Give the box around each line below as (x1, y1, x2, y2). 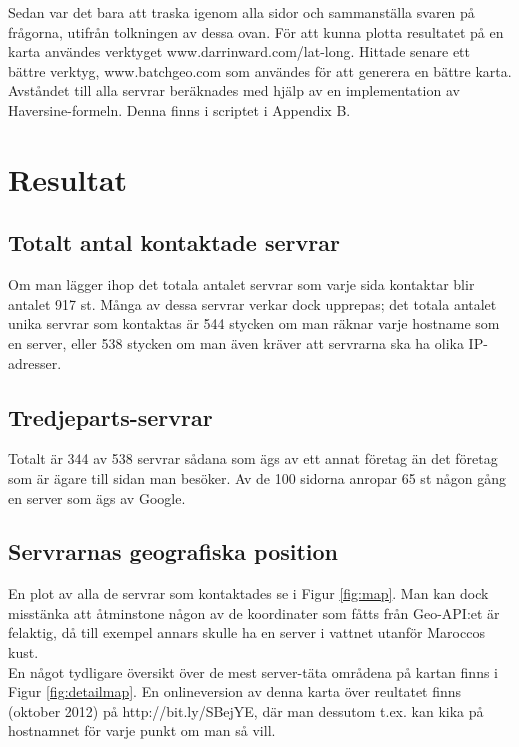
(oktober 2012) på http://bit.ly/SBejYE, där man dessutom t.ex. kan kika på (8, 700, 484, 721)
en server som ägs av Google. (8, 487, 186, 508)
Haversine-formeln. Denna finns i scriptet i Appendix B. (8, 99, 351, 120)
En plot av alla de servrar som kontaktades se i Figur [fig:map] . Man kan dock (8, 583, 489, 604)
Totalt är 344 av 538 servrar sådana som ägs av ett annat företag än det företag (8, 448, 498, 469)
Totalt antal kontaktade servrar (8, 227, 340, 258)
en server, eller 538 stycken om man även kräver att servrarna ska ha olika (8, 332, 464, 353)
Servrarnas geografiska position (8, 536, 339, 567)
